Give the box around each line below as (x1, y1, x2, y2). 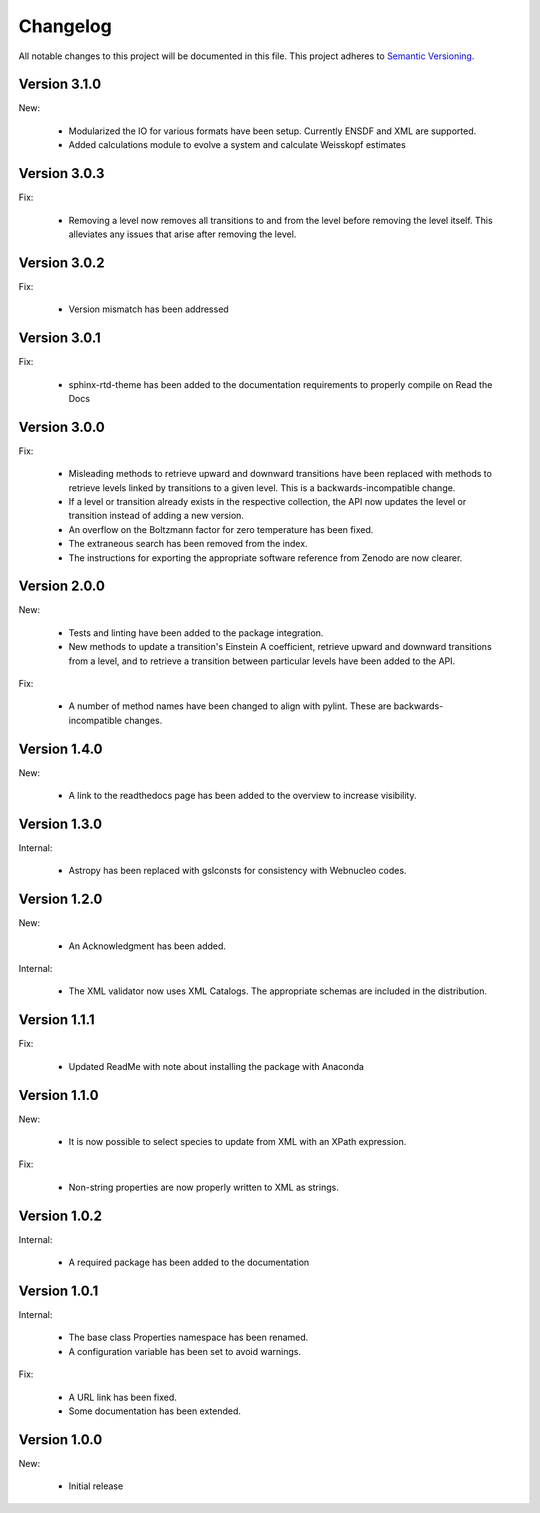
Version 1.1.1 (18, 1011, 95, 1029)
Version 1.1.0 (18, 1086, 99, 1104)
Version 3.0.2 (18, 254, 105, 271)
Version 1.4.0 (18, 740, 103, 757)
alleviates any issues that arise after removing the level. (68, 228, 297, 240)
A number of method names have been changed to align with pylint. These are (68, 700, 392, 712)
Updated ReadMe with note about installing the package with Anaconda (68, 1060, 365, 1072)
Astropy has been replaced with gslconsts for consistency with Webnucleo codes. (68, 865, 407, 877)
